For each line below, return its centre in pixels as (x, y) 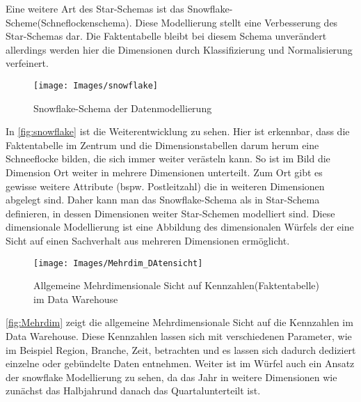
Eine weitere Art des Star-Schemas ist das (95, 8)
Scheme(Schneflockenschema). (69, 22)
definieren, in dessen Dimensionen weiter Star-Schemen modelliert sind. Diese (170, 213)
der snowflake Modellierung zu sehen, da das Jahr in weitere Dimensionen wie (171, 377)
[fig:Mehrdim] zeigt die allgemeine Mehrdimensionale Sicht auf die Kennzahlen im (179, 322)
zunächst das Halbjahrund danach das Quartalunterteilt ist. (133, 391)
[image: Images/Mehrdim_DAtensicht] (118, 263)
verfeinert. (27, 63)
